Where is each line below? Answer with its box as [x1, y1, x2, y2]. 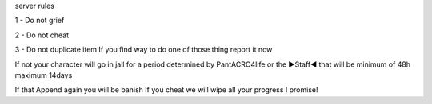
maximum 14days [14, 70, 73, 79]
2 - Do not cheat [14, 30, 70, 40]
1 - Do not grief [14, 16, 65, 25]
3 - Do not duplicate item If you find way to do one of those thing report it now [14, 44, 273, 55]
